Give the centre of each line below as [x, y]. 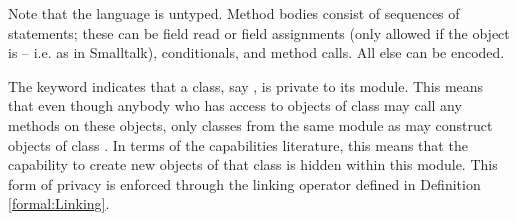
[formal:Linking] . [59, 203]
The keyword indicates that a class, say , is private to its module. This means [246, 85]
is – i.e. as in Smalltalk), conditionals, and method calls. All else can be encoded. [256, 52]
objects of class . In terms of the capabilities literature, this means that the [238, 144]
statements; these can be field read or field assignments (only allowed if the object [259, 32]
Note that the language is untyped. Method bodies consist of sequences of [234, 13]
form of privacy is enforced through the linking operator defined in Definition [244, 183]
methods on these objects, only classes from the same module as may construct [250, 124]
